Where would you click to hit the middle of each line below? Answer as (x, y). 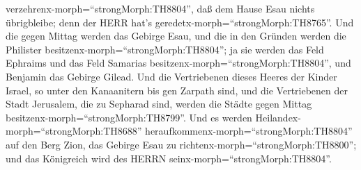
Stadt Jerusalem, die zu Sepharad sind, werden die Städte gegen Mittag (159, 104)
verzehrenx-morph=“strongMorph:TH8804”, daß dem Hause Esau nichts (160, 8)
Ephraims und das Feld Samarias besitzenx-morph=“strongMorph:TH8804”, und (178, 63)
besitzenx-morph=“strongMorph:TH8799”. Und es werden (129, 117)
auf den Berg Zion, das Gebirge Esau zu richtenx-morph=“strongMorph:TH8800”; (181, 144)
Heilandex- (278, 117)
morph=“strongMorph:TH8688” (74, 131)
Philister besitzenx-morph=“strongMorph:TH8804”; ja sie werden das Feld (165, 49)
